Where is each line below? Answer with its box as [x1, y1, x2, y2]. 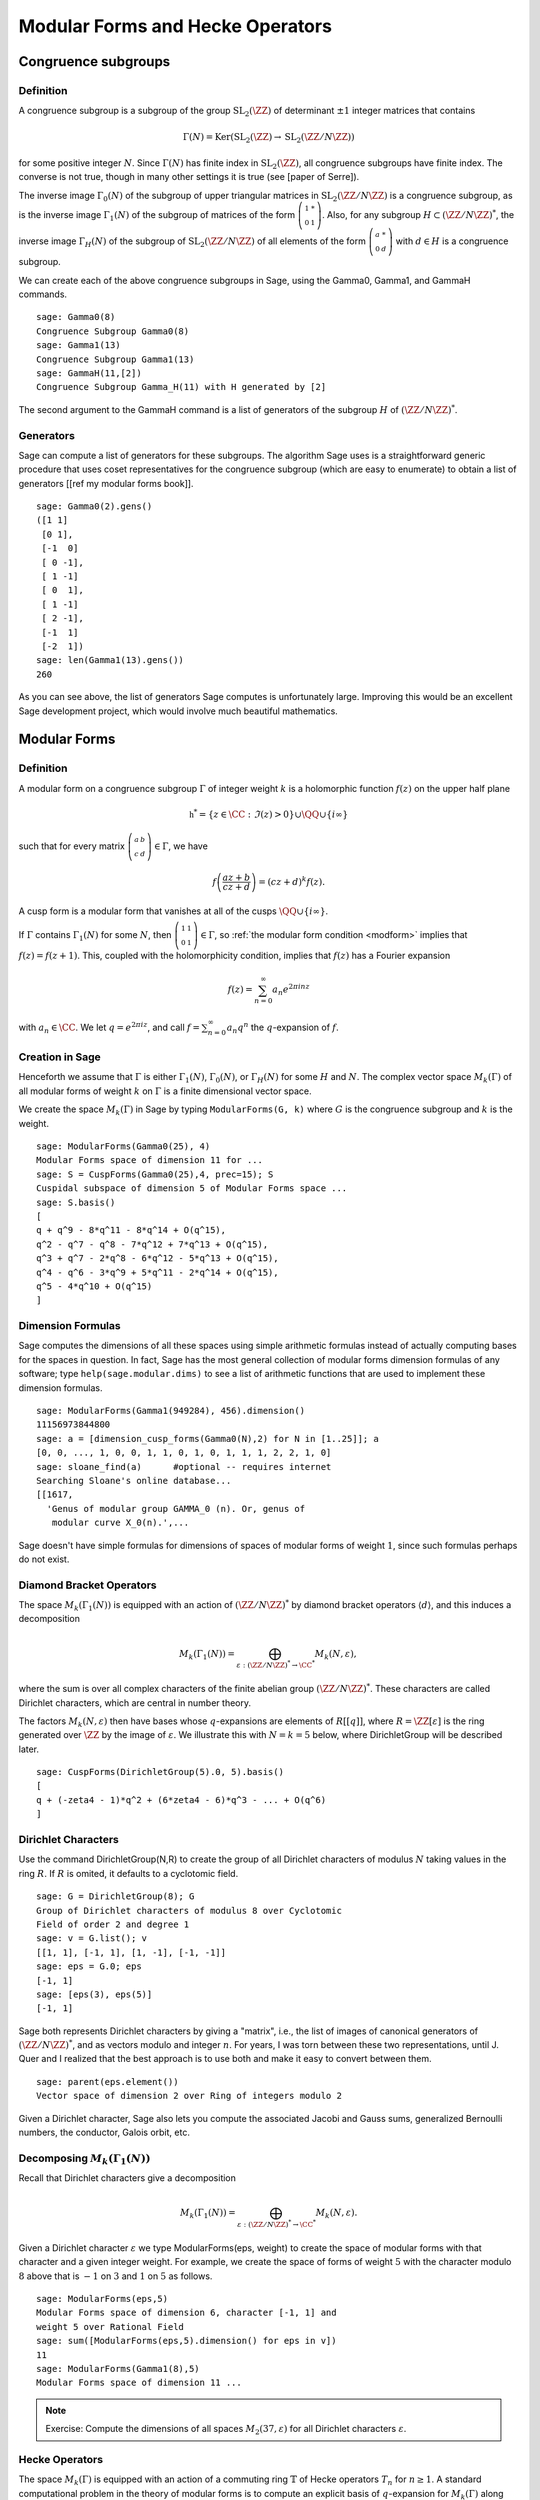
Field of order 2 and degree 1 [36, 1918, 190, 1930]
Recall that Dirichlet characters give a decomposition [18, 2172, 237, 2184]
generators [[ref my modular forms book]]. [18, 477, 194, 489]
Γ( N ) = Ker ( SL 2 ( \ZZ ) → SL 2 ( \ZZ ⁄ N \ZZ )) [182, 131, 355, 145]
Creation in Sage [18, 1050, 102, 1064]
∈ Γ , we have [153, 840, 209, 852]
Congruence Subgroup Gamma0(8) [36, 325, 190, 337]
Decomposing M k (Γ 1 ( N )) [18, 2151, 151, 2167]
